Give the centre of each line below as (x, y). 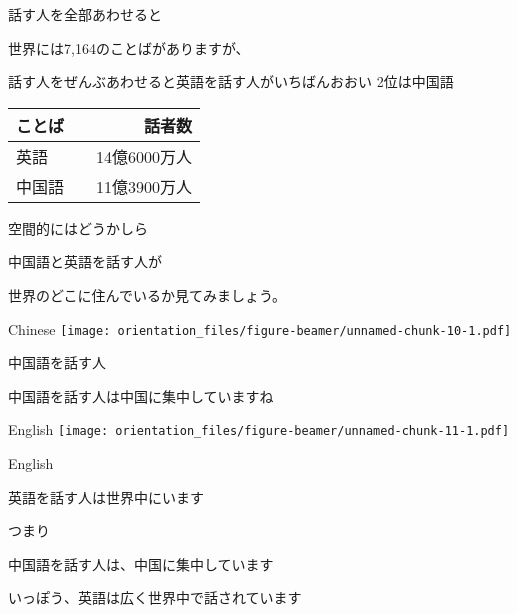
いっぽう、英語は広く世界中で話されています (155, 597)
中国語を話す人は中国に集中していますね (141, 395)
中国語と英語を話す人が (85, 261)
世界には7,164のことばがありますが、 (129, 47)
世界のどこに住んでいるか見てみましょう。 (147, 294)
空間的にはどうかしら (78, 227)
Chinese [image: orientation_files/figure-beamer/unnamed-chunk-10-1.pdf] (260, 328)
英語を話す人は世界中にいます (106, 496)
